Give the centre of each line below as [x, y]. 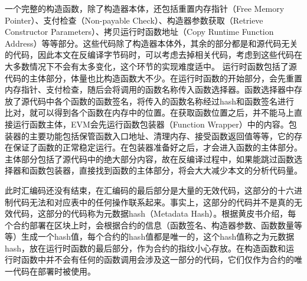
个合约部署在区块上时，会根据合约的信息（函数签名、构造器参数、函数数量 [149, 225]
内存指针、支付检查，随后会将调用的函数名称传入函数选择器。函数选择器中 [149, 89]
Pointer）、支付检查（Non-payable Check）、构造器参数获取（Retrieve [134, 20]
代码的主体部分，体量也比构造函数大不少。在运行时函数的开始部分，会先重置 [153, 78]
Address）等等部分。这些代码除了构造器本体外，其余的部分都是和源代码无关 [151, 43]
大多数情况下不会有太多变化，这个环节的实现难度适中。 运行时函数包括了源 [151, 66]
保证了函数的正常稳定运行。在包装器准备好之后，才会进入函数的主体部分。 [157, 147]
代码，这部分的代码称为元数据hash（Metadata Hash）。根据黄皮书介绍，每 [154, 213]
